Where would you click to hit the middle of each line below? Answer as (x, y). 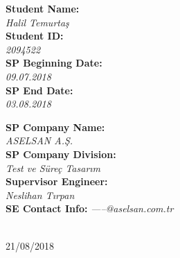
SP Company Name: (55, 127)
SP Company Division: (61, 154)
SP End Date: (39, 90)
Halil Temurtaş (37, 22)
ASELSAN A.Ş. (39, 140)
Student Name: (43, 8)
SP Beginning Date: (54, 63)
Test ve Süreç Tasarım (53, 167)
